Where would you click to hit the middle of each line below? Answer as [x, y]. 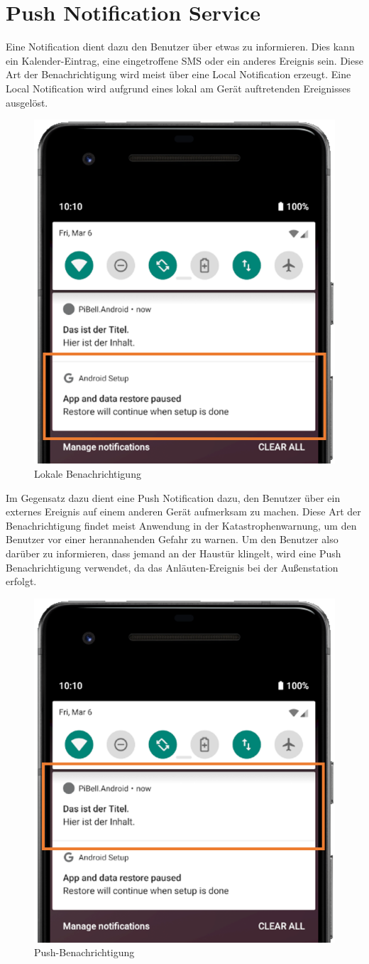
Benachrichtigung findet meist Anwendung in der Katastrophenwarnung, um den [181, 525]
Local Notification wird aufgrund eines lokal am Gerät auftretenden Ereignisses [178, 88]
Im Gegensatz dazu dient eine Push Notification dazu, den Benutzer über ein [173, 497]
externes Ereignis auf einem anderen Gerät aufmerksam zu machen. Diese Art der [183, 512]
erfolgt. [21, 581]
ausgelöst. [27, 102]
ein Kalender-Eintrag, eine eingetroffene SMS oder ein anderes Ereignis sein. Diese [184, 60]
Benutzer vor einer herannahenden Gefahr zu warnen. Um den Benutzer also [172, 539]
